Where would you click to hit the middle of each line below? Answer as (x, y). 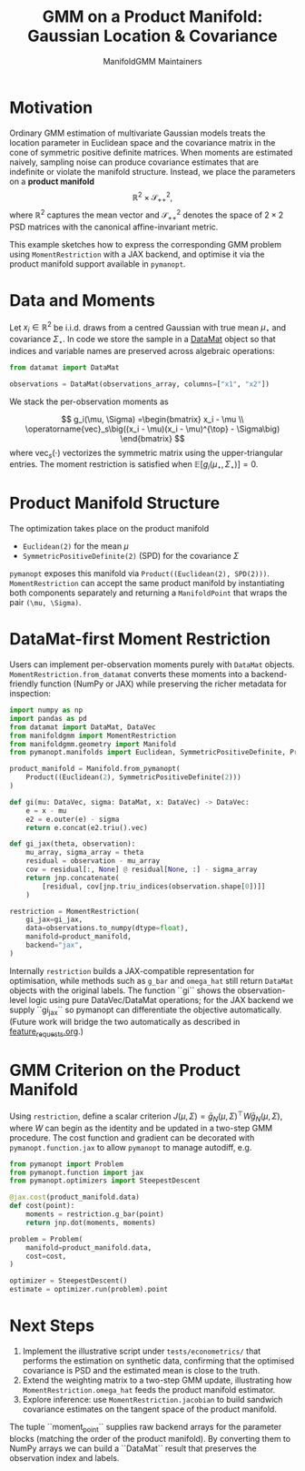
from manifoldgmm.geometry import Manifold (93, 744)
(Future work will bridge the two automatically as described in (125, 1021)
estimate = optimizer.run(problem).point (89, 1290)
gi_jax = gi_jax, (54, 920)
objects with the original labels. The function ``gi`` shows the (123, 990)
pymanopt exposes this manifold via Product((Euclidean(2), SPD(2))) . (140, 573)
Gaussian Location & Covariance (152, 36)
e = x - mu (46, 811)
